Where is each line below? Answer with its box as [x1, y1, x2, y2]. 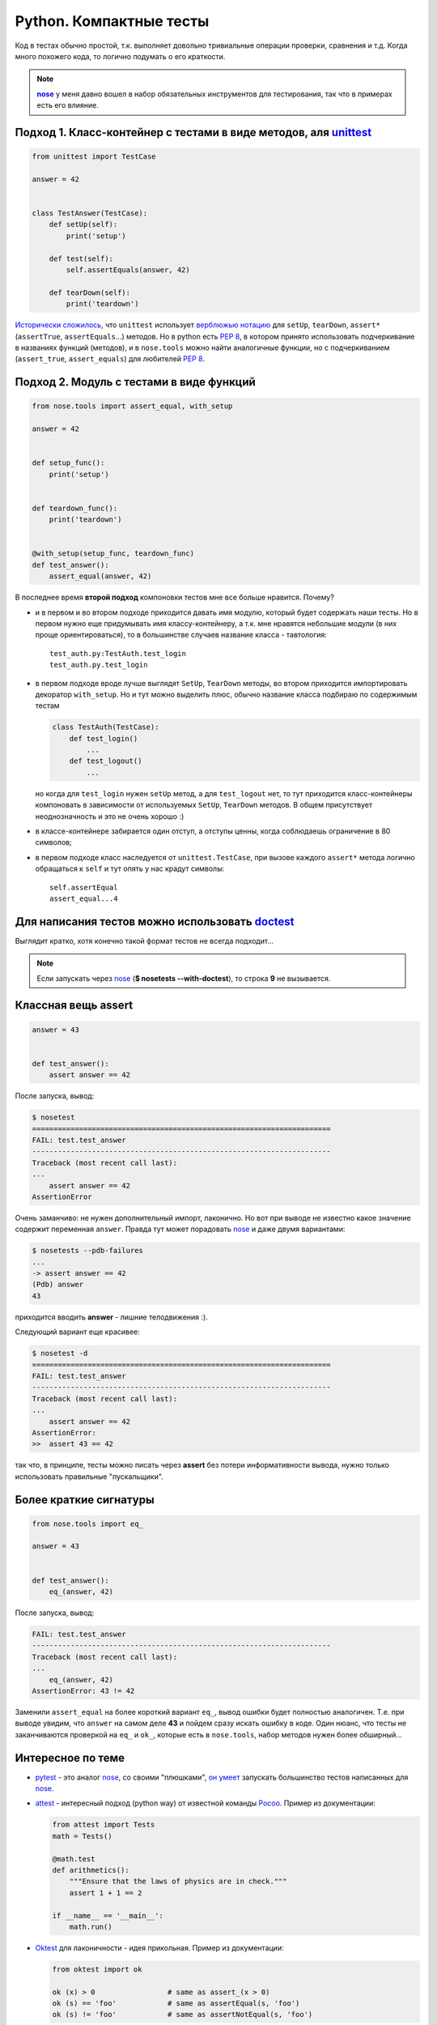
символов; [35, 838, 72, 847]
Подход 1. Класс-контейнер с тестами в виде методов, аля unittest [15, 126, 372, 139]
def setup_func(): [32, 458, 105, 467]
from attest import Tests [52, 1820, 155, 1830]
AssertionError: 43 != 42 [32, 1686, 135, 1695]
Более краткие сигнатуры [15, 1493, 155, 1507]
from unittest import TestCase [32, 152, 157, 161]
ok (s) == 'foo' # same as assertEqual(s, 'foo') [52, 1999, 300, 2008]
